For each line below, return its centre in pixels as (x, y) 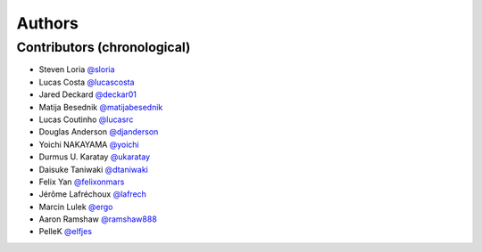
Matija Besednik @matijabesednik (101, 107)
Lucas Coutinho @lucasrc (86, 119)
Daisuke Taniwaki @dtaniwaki (94, 169)
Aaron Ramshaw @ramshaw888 (98, 219)
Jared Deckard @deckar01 (88, 94)
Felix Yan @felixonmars (82, 182)
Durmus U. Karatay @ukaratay (95, 157)
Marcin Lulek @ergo (76, 207)
